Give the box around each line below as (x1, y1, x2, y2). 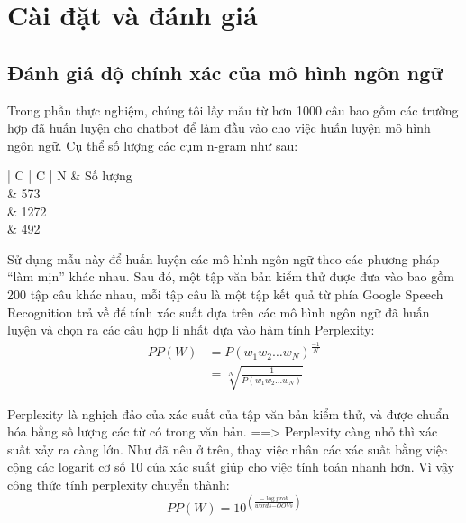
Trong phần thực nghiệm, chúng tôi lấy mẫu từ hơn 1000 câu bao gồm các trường (7, 100, 459, 119)
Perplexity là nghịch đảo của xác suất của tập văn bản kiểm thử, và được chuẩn (7, 404, 450, 423)
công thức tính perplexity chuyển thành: (7, 475, 230, 494)
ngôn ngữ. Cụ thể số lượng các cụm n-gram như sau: (7, 135, 298, 154)
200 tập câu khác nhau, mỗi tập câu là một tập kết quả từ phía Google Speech (7, 284, 443, 303)
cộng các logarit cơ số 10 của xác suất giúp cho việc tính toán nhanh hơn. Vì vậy (7, 457, 455, 476)
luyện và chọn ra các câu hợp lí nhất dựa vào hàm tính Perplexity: (7, 320, 375, 339)
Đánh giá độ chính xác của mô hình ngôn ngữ (7, 58, 443, 86)
